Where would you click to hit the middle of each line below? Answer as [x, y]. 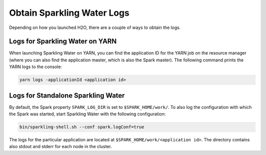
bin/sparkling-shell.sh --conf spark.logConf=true [82, 127]
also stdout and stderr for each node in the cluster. [61, 147]
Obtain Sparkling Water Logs [69, 13]
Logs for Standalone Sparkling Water [67, 95]
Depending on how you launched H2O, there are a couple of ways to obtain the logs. [95, 27]
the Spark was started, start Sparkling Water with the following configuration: [87, 114]
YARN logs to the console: [36, 67]
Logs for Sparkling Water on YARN [63, 41]
